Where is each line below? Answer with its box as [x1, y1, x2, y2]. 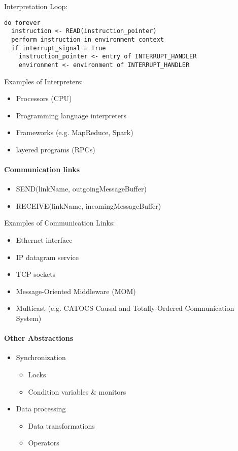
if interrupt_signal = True [11, 44, 106, 52]
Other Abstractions [4, 333, 74, 343]
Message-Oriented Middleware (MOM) [16, 285, 136, 296]
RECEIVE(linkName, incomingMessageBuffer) [16, 200, 161, 211]
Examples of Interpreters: [4, 76, 83, 86]
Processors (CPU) [16, 93, 72, 104]
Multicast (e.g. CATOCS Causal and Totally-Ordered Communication [16, 303, 234, 313]
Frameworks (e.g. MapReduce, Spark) [16, 127, 133, 138]
